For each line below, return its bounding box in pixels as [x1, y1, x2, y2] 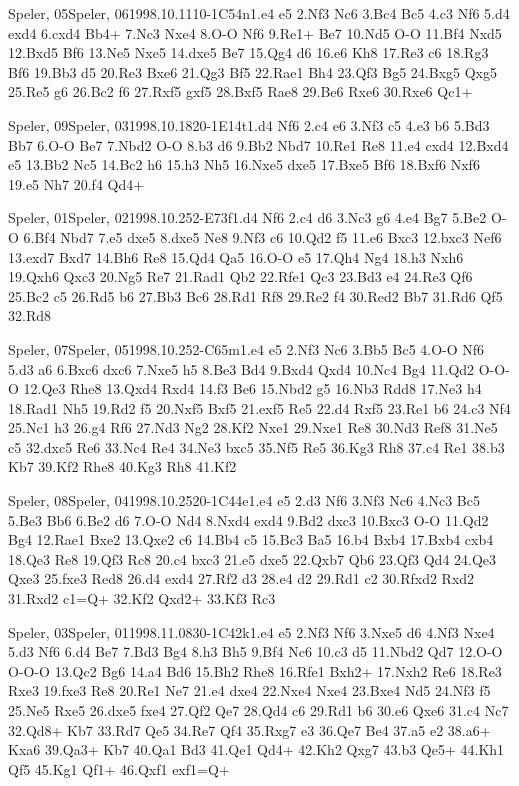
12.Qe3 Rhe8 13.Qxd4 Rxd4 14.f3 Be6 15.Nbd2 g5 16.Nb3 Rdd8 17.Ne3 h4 [23, 378, 482, 399]
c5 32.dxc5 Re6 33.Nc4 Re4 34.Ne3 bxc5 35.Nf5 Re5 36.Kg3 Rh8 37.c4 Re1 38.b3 [8, 436, 505, 457]
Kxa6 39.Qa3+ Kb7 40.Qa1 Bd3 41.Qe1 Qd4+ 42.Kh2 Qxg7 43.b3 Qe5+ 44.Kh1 [8, 739, 505, 760]
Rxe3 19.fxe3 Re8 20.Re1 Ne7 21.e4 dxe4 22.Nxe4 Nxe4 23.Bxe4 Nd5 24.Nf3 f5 [8, 680, 491, 701]
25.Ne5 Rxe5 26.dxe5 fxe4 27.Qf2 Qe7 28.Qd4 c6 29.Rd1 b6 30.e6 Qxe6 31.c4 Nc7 [8, 700, 509, 720]
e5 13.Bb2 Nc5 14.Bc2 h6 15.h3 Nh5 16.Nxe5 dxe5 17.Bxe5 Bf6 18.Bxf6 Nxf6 [8, 154, 480, 175]
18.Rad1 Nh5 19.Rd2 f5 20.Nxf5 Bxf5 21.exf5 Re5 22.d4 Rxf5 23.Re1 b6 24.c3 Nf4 [8, 397, 511, 418]
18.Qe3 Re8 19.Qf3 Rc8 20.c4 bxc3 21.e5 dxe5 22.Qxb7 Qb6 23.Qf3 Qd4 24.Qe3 [8, 548, 497, 569]
